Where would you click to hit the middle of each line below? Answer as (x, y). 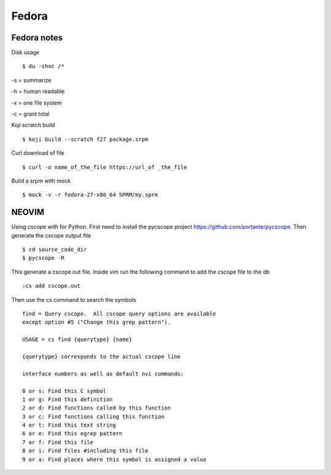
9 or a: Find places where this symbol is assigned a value (114, 459)
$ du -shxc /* (43, 66)
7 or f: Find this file (58, 442)
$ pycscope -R (43, 258)
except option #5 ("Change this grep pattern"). (97, 322)
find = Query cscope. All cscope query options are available (119, 314)
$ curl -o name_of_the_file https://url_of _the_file (105, 167)
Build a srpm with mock (41, 181)
